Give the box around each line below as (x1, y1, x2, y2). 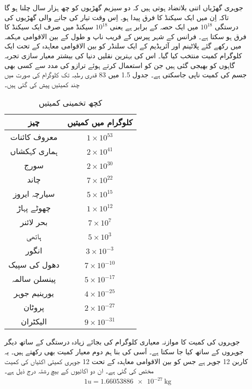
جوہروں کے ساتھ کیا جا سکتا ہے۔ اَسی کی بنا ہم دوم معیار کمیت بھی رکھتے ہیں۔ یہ (4, 346, 244, 356)
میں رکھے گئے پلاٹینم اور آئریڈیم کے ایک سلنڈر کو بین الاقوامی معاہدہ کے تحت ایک (4, 41, 242, 51)
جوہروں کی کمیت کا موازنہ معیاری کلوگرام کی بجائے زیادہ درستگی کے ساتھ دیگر (4, 337, 240, 347)
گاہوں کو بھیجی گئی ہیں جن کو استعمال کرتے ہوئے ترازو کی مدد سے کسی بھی (4, 60, 235, 70)
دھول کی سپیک (8, 259, 60, 271)
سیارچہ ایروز (13, 188, 55, 200)
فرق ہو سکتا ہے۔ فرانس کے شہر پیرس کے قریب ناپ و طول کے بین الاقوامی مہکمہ (4, 31, 247, 41)
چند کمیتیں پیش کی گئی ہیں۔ (4, 79, 80, 89)
